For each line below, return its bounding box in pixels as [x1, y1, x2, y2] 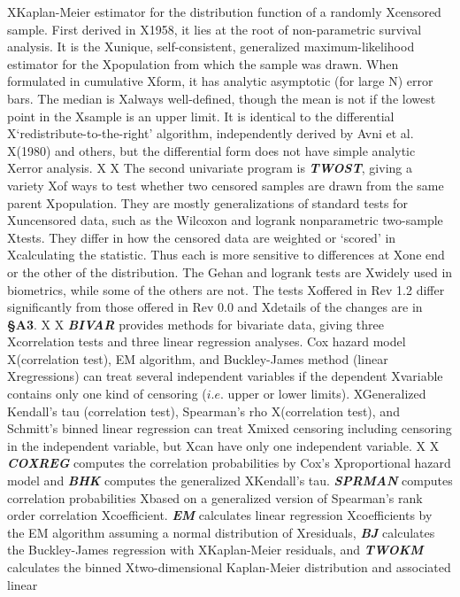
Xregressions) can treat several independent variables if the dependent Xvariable [7, 367, 443, 385]
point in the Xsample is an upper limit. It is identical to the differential [7, 106, 395, 125]
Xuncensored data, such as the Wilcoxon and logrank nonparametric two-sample [7, 211, 443, 229]
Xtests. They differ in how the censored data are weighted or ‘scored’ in [7, 228, 396, 246]
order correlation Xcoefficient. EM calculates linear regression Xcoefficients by [7, 506, 433, 524]
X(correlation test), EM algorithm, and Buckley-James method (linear [7, 349, 388, 368]
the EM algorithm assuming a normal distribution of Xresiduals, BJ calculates [7, 523, 435, 541]
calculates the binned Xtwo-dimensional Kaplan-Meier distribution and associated [7, 558, 451, 576]
